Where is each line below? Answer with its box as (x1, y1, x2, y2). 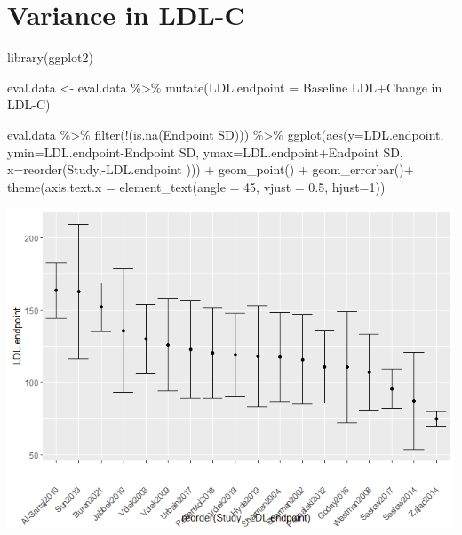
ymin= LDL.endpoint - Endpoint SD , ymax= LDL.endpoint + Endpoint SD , (7, 142, 403, 161)
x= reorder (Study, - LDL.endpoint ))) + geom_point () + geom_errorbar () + (7, 160, 414, 179)
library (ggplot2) (7, 48, 93, 67)
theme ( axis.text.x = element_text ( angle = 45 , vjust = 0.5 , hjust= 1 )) (7, 177, 386, 196)
